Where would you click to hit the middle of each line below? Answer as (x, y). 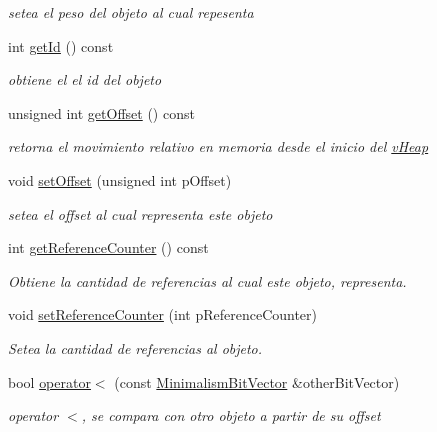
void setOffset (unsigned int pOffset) (120, 179)
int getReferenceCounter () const (108, 247)
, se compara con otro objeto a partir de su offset (231, 415)
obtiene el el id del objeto (85, 79)
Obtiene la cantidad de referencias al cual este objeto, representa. (207, 280)
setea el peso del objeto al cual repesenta (131, 12)
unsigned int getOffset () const (101, 112)
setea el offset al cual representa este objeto (140, 213)
